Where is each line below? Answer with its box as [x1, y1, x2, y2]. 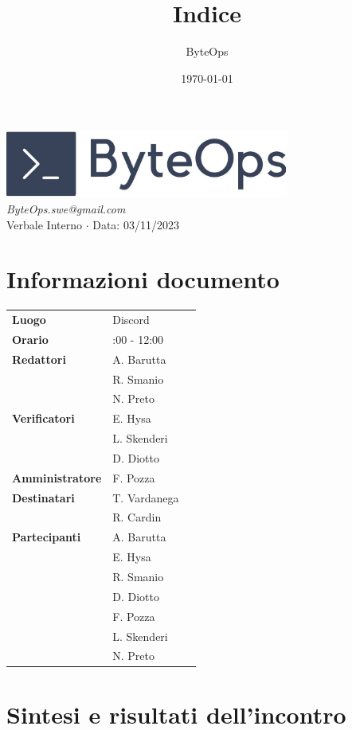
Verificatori [12, 410, 75, 427]
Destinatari [12, 489, 75, 506]
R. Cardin [112, 509, 162, 525]
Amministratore [12, 469, 102, 486]
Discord [112, 311, 150, 328]
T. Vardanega [112, 489, 179, 506]
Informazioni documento [6, 263, 280, 295]
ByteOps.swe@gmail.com [6, 200, 126, 217]
